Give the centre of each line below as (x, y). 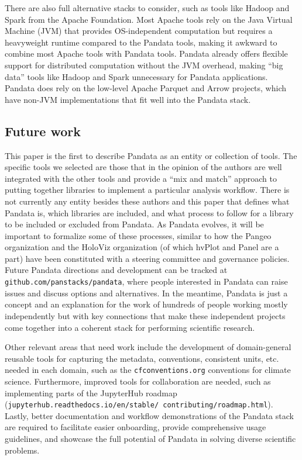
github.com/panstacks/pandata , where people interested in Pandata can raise (146, 281)
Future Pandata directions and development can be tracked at (116, 270)
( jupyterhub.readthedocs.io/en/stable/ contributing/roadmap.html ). (139, 404)
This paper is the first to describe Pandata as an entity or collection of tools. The (151, 155)
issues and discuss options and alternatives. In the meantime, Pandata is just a (146, 293)
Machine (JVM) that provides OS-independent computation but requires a (139, 31)
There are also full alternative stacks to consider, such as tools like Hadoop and (147, 8)
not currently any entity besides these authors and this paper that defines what (147, 201)
